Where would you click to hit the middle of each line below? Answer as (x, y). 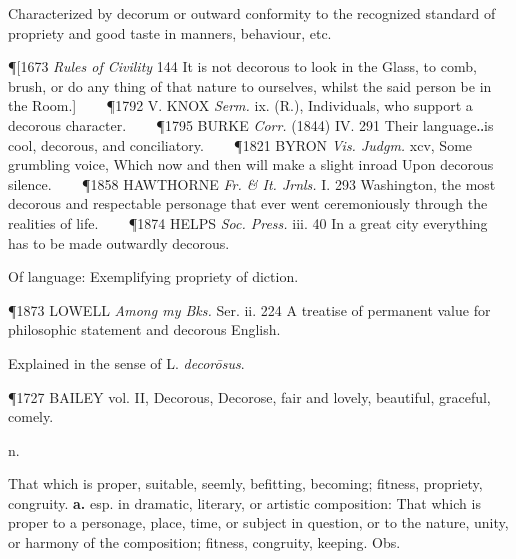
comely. (31, 416)
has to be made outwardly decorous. (119, 242)
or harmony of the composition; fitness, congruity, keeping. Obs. (204, 542)
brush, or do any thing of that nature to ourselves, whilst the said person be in (250, 85)
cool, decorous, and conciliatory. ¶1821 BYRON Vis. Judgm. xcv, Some (240, 144)
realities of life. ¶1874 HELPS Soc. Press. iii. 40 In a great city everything (248, 222)
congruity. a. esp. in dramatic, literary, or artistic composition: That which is (244, 502)
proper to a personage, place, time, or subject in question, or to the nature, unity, (258, 522)
